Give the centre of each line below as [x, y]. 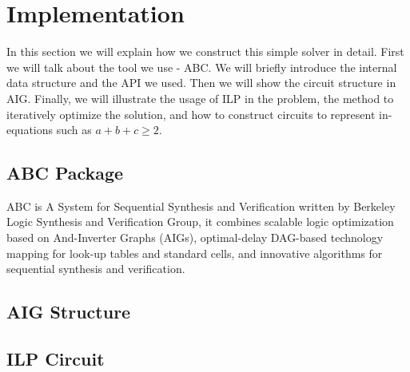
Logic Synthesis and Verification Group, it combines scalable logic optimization [200, 222]
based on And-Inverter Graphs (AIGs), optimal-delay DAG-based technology [195, 237]
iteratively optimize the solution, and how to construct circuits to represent [191, 114]
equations [30, 130]
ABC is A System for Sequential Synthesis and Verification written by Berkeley [201, 206]
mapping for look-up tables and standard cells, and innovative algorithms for [195, 253]
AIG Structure [69, 312]
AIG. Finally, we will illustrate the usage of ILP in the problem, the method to [200, 98]
